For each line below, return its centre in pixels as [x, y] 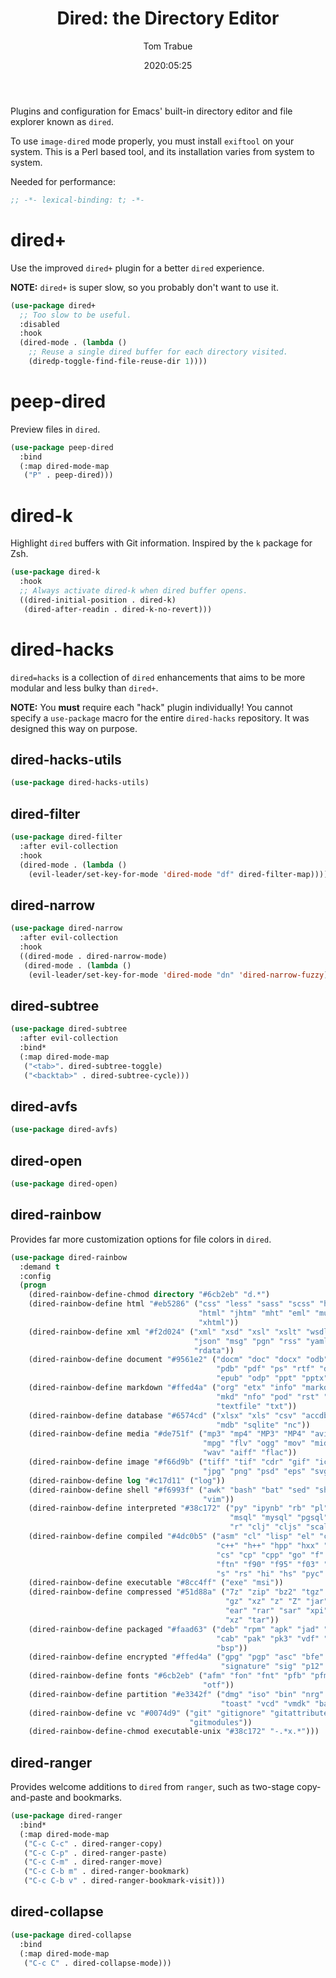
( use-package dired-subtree [69, 1029]
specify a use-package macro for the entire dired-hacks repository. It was [160, 718]
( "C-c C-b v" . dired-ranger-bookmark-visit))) [124, 1881]
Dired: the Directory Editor [168, 18]
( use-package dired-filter [66, 837]
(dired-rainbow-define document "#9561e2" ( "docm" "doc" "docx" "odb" [178, 1360]
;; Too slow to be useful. [75, 315]
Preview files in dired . [55, 429]
